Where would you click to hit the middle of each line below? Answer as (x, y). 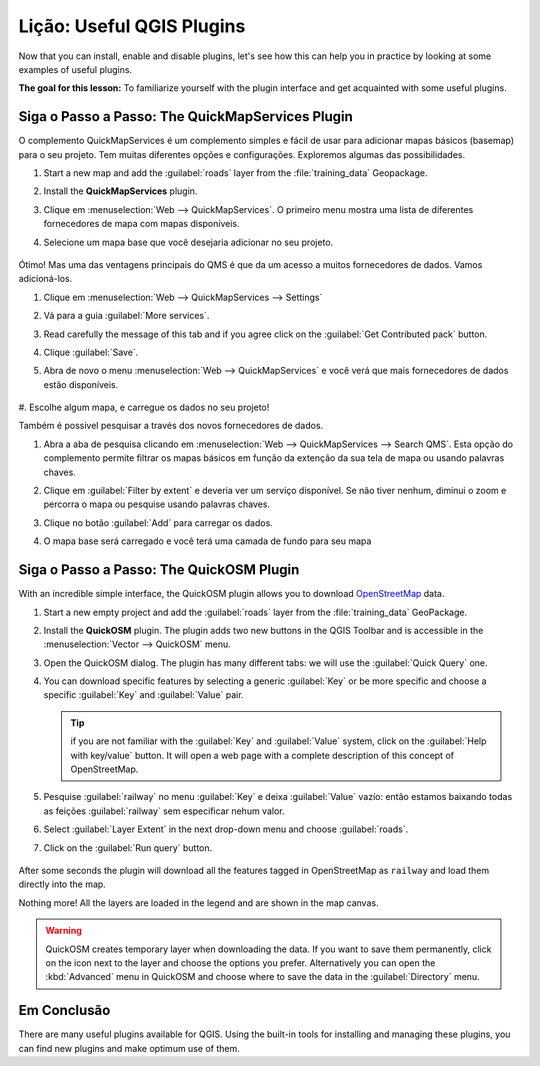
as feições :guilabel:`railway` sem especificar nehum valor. (164, 811)
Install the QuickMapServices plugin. (120, 191)
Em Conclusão (64, 1010)
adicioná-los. (45, 279)
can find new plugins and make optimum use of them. (129, 1048)
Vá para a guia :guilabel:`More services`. (126, 316)
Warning (63, 931)
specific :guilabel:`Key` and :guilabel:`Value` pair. (143, 695)
